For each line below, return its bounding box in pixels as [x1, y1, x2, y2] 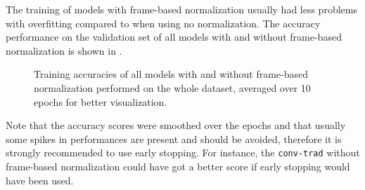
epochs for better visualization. [34, 94, 167, 109]
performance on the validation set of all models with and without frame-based [6, 29, 342, 44]
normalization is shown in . [6, 43, 122, 57]
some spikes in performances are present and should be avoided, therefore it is [6, 131, 342, 146]
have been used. [6, 172, 74, 187]
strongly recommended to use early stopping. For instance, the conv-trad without [6, 145, 360, 160]
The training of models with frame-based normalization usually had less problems [6, 2, 357, 16]
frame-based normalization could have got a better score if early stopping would [6, 159, 350, 173]
